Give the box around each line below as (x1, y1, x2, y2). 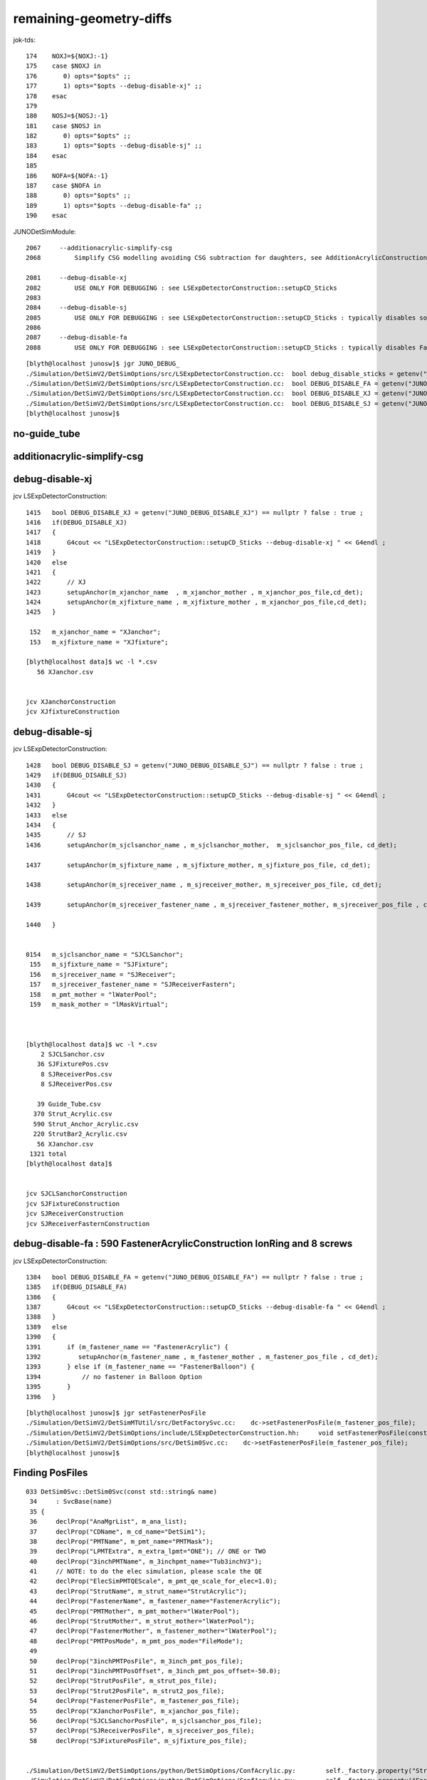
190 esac (26, 211, 68, 220)
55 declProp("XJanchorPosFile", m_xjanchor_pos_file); (29, 1707, 240, 1715)
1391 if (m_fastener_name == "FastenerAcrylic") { (26, 1343, 229, 1351)
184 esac (26, 152, 68, 159)
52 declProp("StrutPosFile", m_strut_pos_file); (29, 1677, 217, 1685)
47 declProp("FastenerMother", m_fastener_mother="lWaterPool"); (29, 1627, 278, 1635)
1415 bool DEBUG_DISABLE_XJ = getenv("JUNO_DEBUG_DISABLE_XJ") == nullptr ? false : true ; (26, 508, 364, 516)
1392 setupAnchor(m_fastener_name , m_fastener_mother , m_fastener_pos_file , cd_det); (26, 1353, 379, 1361)
